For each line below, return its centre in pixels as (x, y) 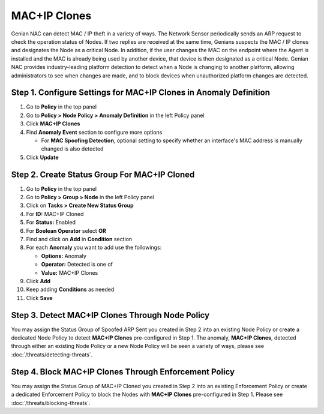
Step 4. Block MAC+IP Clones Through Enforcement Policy (123, 372)
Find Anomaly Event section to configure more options (94, 132)
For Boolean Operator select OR (66, 230)
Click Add (38, 281)
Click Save (40, 298)
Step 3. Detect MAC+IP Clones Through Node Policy (110, 315)
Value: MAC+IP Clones (70, 272)
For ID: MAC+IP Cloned (55, 214)
